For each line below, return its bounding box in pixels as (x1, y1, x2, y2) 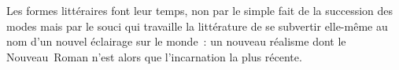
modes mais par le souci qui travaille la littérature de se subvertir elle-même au (6, 17, 388, 34)
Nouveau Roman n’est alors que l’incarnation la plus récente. (6, 48, 302, 64)
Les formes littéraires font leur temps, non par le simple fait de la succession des (6, 2, 393, 18)
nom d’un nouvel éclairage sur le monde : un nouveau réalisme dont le (6, 33, 346, 50)
